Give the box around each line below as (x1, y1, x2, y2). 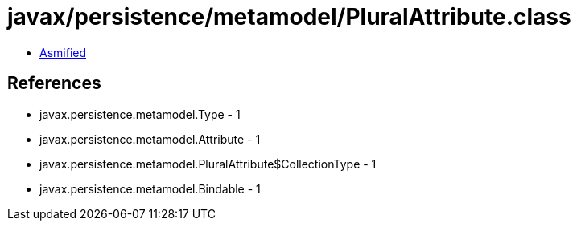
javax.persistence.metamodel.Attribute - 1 (39, 132, 261, 146)
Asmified (39, 45, 87, 59)
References (7, 73, 101, 94)
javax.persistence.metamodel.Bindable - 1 (39, 181, 261, 196)
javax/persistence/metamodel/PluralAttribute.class (7, 3, 571, 30)
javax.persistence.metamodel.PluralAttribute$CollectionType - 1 (39, 156, 377, 171)
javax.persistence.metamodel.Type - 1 (39, 107, 241, 121)
